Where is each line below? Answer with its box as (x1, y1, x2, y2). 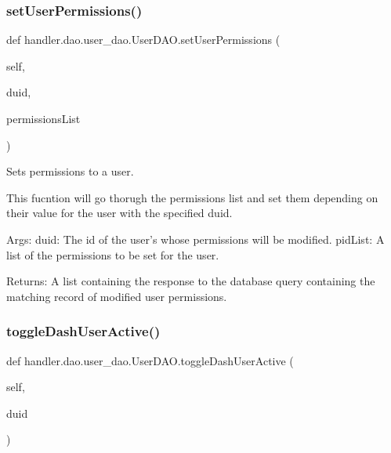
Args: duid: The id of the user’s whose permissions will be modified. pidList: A (6, 230, 385, 247)
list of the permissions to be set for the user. (6, 246, 219, 263)
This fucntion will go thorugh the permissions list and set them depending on (6, 189, 378, 205)
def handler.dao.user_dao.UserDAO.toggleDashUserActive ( (6, 352, 294, 368)
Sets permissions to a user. (6, 163, 134, 179)
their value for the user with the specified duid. (6, 205, 233, 221)
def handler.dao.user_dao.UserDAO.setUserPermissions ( (6, 31, 281, 48)
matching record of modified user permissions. (6, 288, 227, 304)
